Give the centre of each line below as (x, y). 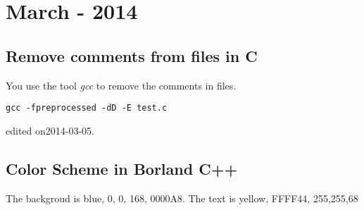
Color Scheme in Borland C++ (122, 168)
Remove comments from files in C (132, 55)
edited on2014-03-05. (50, 130)
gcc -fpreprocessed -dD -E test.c (87, 108)
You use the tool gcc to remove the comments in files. (121, 85)
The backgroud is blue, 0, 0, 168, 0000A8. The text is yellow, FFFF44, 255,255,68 (182, 198)
